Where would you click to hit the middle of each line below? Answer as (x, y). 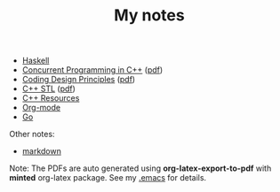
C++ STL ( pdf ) (48, 88)
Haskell (36, 61)
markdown (42, 151)
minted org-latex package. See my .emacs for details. (108, 178)
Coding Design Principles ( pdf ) (79, 80)
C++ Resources (51, 98)
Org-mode (41, 108)
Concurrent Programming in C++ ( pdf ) (92, 70)
